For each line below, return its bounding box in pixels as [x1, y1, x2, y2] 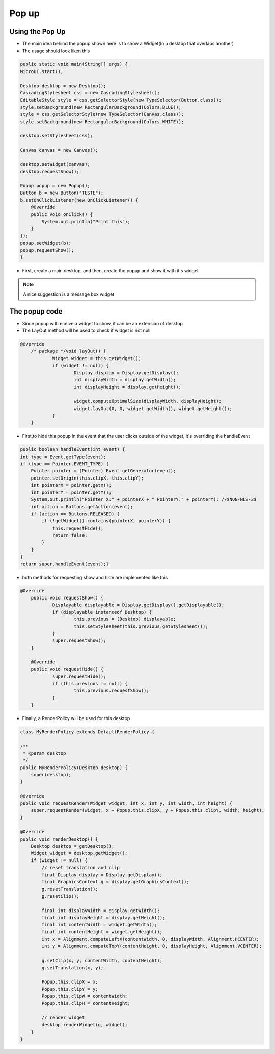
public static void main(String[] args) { [20, 61, 128, 67]
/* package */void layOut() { [31, 348, 106, 354]
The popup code [9, 307, 63, 316]
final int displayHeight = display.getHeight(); [41, 915, 166, 920]
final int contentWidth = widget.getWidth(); [41, 922, 157, 928]
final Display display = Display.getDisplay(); [41, 872, 163, 878]
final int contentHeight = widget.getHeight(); [41, 929, 163, 935]
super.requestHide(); [52, 674, 106, 679]
